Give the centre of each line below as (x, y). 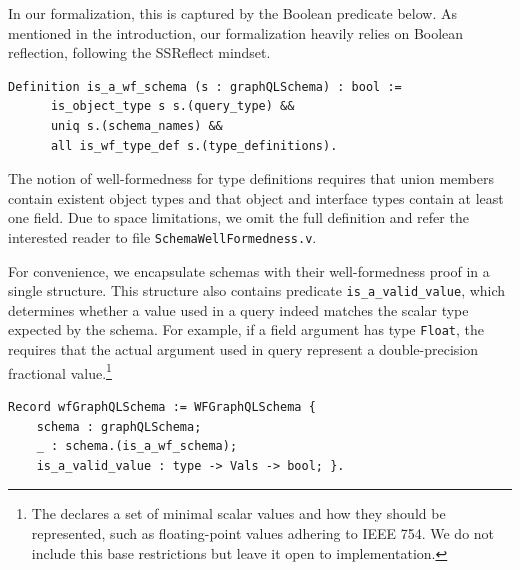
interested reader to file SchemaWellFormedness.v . (162, 236)
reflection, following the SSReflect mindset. (139, 52)
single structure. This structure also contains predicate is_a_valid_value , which (257, 290)
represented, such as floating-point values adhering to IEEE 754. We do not (263, 532)
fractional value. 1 (60, 371)
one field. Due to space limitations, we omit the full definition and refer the (238, 217)
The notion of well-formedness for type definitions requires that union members (251, 178)
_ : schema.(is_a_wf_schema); (137, 446)
